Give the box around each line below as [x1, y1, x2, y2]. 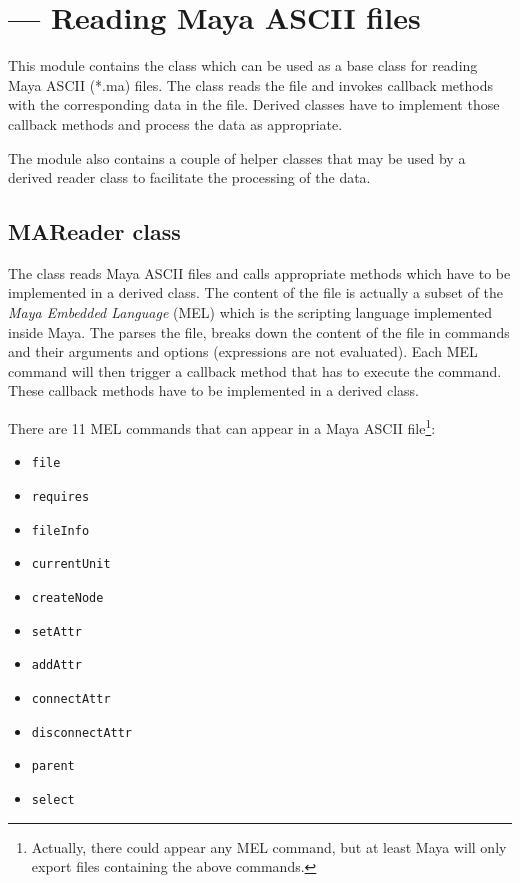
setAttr [31, 624, 82, 639]
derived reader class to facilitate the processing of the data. [8, 167, 371, 188]
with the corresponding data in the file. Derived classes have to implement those [8, 94, 500, 115]
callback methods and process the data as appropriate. [8, 113, 343, 134]
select [31, 792, 75, 807]
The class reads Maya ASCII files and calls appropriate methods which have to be [8, 262, 511, 283]
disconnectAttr [31, 725, 133, 740]
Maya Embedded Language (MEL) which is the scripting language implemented [8, 302, 493, 323]
